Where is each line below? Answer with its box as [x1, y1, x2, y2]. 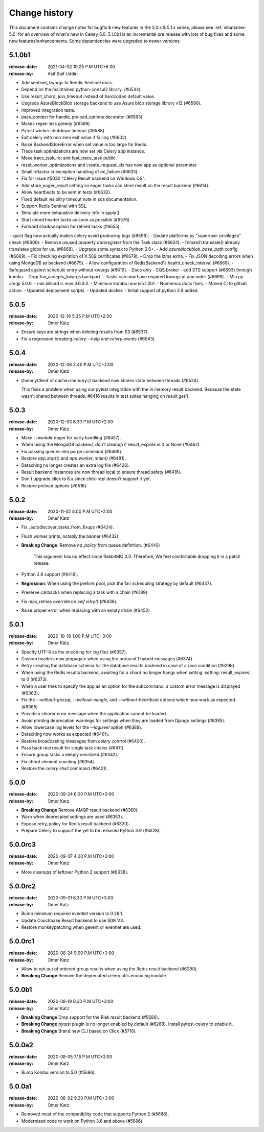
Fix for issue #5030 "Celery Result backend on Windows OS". [21, 175, 146, 181]
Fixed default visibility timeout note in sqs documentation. [21, 196, 138, 202]
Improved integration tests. [21, 107, 76, 113]
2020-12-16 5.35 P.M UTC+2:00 [47, 313, 112, 319]
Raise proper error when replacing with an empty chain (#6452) [21, 607, 150, 613]
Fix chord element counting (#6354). [21, 758, 95, 764]
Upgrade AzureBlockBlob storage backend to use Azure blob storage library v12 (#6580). [21, 100, 201, 106]
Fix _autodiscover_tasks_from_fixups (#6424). [21, 524, 114, 530]
